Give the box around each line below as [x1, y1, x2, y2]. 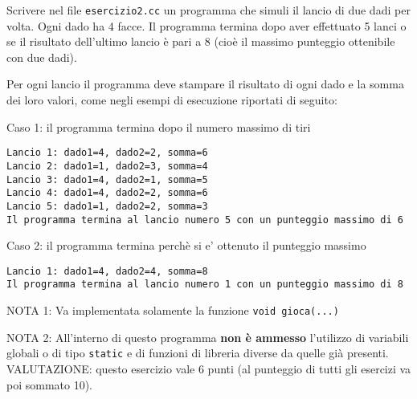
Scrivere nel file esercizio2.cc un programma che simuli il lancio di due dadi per [6, 2, 411, 18]
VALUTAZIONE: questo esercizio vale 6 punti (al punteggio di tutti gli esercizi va [6, 360, 411, 377]
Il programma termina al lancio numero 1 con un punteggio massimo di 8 [6, 279, 403, 291]
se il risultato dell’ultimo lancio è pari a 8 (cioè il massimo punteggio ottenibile [6, 33, 395, 50]
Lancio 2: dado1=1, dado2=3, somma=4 [6, 160, 208, 172]
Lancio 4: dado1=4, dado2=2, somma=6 [6, 187, 208, 199]
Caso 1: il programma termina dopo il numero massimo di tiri [6, 118, 311, 135]
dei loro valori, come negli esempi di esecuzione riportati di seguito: [6, 92, 337, 108]
